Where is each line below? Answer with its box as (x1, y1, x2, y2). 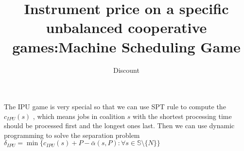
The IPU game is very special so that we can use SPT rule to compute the (4, 101, 226, 112)
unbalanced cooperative (46, 17, 207, 37)
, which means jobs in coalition (33, 111, 125, 121)
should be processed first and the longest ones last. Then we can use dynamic (4, 120, 235, 131)
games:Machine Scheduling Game (12, 36, 241, 56)
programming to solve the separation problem (4, 130, 140, 140)
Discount (113, 65, 139, 75)
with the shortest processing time (132, 111, 232, 121)
